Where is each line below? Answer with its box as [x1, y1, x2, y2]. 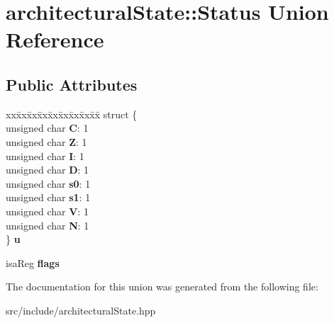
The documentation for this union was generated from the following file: [6, 279, 318, 294]
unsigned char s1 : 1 [6, 190, 91, 205]
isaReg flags [6, 255, 60, 270]
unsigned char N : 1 [6, 217, 89, 232]
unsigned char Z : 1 [6, 134, 87, 149]
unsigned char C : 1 [6, 120, 89, 135]
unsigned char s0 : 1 [6, 176, 91, 191]
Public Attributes [6, 73, 138, 95]
